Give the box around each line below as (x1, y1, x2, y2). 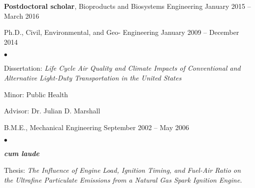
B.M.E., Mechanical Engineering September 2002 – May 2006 (4, 122, 189, 132)
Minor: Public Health (4, 89, 68, 99)
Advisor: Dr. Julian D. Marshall (4, 106, 100, 116)
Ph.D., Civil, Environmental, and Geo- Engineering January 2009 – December (4, 27, 239, 37)
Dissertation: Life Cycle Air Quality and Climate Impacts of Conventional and (4, 63, 241, 73)
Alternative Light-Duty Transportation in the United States (4, 72, 182, 82)
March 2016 (4, 10, 39, 21)
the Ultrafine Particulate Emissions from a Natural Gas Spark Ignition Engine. (4, 174, 242, 185)
